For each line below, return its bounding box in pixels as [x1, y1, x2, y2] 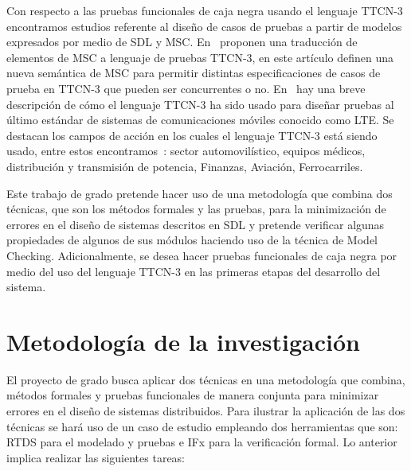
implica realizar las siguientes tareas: [6, 449, 186, 465]
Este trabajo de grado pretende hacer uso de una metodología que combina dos [6, 185, 393, 201]
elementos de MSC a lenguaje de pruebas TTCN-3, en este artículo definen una [6, 49, 393, 65]
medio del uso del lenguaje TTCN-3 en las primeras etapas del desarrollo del [6, 263, 381, 279]
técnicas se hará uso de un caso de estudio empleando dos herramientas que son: [6, 418, 398, 434]
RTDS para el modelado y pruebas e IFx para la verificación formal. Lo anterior [6, 434, 397, 450]
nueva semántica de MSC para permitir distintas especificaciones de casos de [6, 64, 381, 81]
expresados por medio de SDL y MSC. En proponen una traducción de [6, 33, 358, 50]
